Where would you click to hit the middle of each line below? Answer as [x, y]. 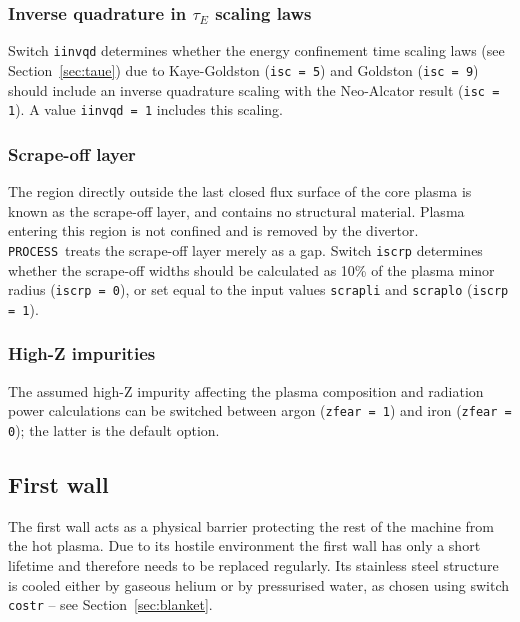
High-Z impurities [82, 353]
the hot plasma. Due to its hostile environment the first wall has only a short [244, 545]
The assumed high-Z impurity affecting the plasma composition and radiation [246, 390]
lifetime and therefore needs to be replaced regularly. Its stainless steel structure [253, 564]
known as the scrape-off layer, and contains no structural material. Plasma [236, 210]
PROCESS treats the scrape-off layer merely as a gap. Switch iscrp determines [245, 249]
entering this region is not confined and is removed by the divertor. [213, 230]
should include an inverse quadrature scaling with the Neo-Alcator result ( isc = [254, 89]
